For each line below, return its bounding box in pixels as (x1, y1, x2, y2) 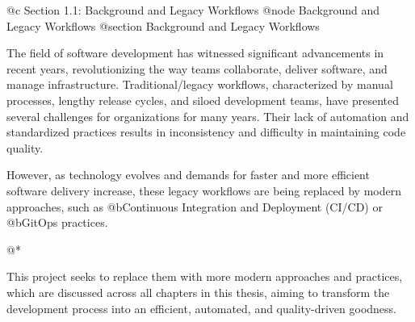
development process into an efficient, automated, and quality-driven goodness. (6, 299, 396, 316)
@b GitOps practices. (6, 214, 108, 231)
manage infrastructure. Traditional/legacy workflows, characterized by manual (6, 76, 393, 93)
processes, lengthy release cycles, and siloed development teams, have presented (6, 91, 399, 108)
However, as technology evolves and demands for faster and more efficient (6, 166, 370, 183)
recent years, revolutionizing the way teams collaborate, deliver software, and (6, 60, 388, 77)
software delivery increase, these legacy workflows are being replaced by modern (6, 182, 401, 199)
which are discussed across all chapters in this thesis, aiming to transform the (6, 283, 390, 300)
